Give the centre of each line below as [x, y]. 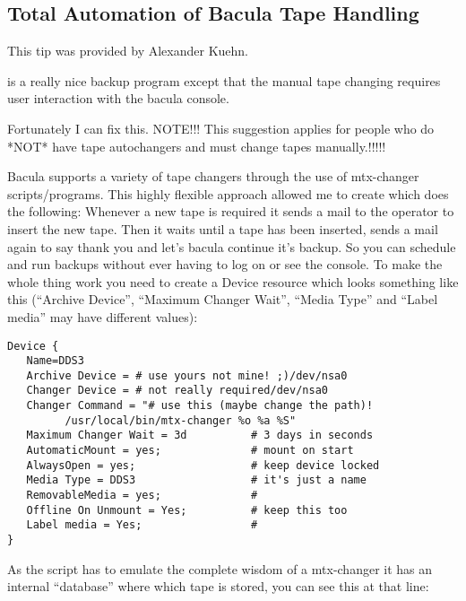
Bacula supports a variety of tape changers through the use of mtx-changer [213, 176]
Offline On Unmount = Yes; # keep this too [187, 510]
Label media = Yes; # [142, 525]
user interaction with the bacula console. [118, 98]
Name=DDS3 [55, 361]
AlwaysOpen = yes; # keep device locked [203, 465]
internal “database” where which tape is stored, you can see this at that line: [218, 586]
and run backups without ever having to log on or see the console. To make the [225, 264]
